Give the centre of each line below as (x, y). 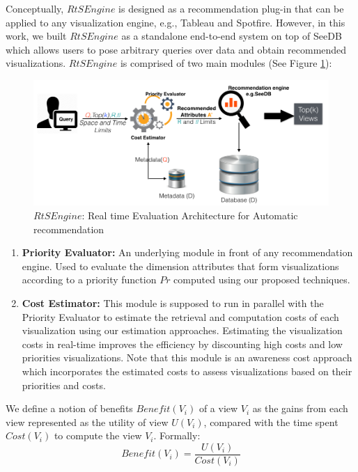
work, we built (36, 36)
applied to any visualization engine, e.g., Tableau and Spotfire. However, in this (176, 22)
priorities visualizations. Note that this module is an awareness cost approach (187, 357)
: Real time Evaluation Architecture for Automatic (190, 215)
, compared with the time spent (271, 422)
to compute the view (98, 435)
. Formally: (177, 435)
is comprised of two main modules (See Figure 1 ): (226, 63)
